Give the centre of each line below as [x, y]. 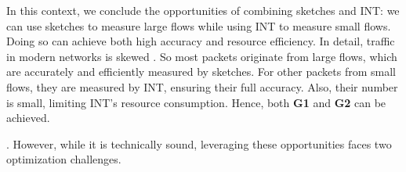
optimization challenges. [64, 159]
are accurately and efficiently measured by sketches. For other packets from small [201, 72]
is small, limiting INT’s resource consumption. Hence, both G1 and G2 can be [196, 102]
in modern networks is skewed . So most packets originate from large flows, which [202, 56]
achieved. [28, 118]
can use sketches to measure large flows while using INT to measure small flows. [199, 25]
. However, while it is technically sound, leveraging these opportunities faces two [199, 143]
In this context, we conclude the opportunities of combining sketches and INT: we [203, 10]
